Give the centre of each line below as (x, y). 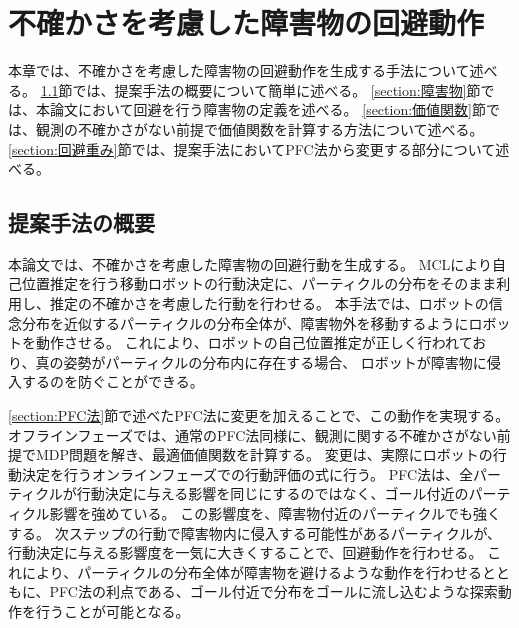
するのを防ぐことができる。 (112, 381)
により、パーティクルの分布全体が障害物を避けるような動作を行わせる (251, 571)
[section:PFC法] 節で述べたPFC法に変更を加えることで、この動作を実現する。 (259, 415)
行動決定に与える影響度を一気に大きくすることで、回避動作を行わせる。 (245, 552)
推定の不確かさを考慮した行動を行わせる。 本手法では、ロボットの (269, 303)
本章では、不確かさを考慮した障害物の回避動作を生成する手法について (239, 70)
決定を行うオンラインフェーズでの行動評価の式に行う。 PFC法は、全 (247, 473)
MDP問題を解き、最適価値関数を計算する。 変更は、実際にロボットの (264, 454)
